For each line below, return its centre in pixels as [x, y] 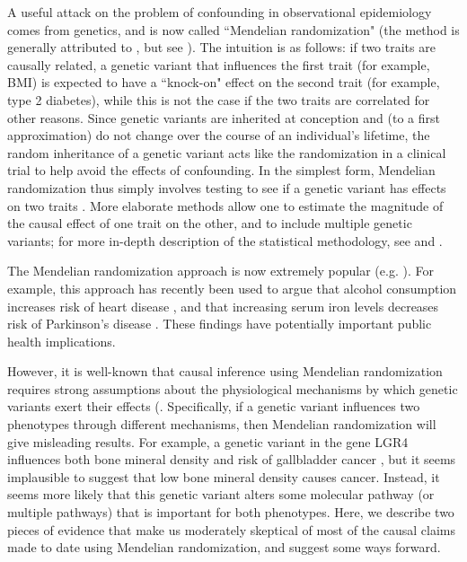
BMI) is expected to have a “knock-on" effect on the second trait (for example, [224, 82]
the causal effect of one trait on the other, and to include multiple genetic [210, 223]
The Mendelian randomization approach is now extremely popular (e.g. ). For [220, 271]
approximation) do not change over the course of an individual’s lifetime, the [219, 135]
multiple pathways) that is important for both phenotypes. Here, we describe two [231, 512]
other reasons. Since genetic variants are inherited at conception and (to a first [224, 117]
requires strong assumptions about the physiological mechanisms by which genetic [233, 388]
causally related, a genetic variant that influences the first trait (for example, [219, 64]
